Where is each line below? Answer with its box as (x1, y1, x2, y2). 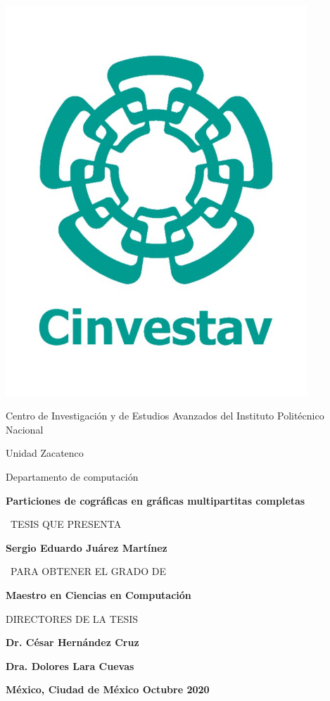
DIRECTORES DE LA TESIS (6, 611, 139, 626)
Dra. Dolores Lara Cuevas (6, 658, 134, 673)
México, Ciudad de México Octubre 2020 (6, 682, 210, 697)
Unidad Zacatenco (6, 446, 84, 460)
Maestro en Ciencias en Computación (6, 587, 191, 602)
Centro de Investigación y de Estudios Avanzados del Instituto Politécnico (6, 408, 324, 423)
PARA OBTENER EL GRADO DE (10, 564, 167, 579)
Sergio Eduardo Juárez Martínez (6, 540, 167, 555)
